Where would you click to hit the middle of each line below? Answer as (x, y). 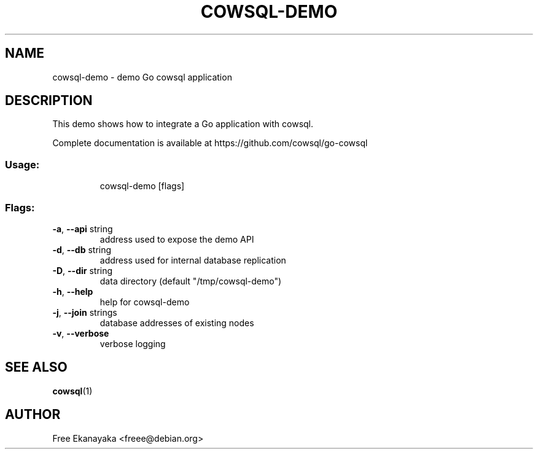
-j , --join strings (85, 312)
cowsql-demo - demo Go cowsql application (142, 77)
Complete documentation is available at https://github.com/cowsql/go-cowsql (210, 143)
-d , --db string (82, 249)
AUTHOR (33, 415)
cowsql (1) (72, 391)
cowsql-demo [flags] (142, 186)
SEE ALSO (36, 367)
